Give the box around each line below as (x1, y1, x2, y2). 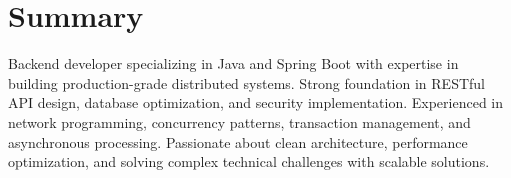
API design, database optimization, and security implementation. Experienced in (8, 92, 504, 113)
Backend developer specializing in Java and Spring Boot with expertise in (8, 53, 459, 74)
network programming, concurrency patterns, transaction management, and (8, 111, 471, 132)
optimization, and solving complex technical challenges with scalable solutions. (8, 151, 490, 172)
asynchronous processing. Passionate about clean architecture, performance (8, 131, 468, 152)
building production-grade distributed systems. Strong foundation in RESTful (8, 72, 485, 93)
